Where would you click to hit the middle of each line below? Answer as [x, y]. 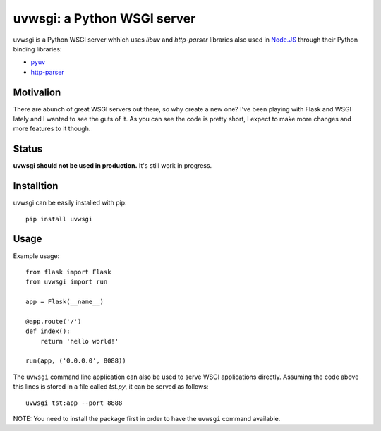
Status [28, 149]
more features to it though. [52, 129]
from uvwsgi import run [67, 282]
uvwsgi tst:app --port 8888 [74, 403]
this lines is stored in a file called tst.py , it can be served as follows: [111, 387]
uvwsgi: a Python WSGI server [104, 18]
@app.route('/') [54, 321]
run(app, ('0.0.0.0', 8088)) [76, 361]
